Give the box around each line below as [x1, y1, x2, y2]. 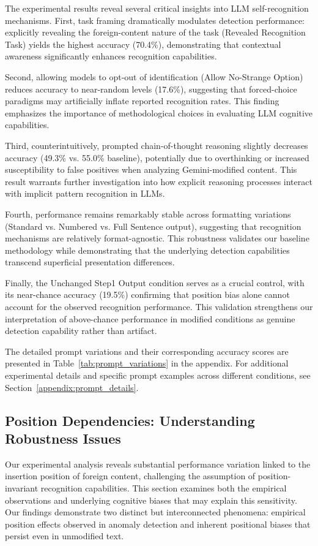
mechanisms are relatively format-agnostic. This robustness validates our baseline [5, 232, 309, 245]
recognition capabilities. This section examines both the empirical [40, 482, 287, 494]
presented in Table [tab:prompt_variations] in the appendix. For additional [5, 357, 289, 370]
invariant [5, 482, 39, 494]
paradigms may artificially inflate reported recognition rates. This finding [5, 94, 279, 107]
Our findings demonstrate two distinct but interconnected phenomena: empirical [5, 506, 306, 518]
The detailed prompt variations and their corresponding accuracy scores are [5, 344, 289, 357]
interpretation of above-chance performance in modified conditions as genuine [5, 312, 295, 325]
